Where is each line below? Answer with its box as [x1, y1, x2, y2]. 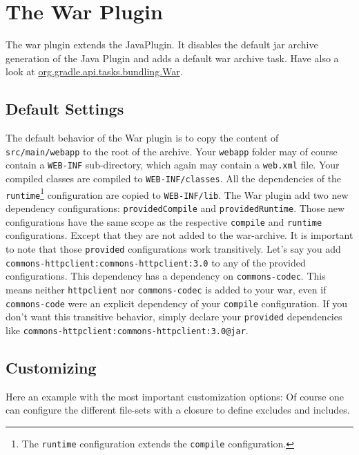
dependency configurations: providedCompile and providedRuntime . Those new [6, 200, 345, 215]
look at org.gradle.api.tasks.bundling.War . [6, 64, 183, 79]
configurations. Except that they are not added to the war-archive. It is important [6, 228, 353, 242]
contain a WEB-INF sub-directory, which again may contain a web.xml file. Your [6, 157, 340, 172]
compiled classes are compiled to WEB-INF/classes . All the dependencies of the [6, 171, 342, 186]
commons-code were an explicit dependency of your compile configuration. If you [6, 296, 348, 310]
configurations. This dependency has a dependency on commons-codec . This [6, 269, 326, 283]
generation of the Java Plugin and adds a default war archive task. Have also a [6, 50, 339, 65]
